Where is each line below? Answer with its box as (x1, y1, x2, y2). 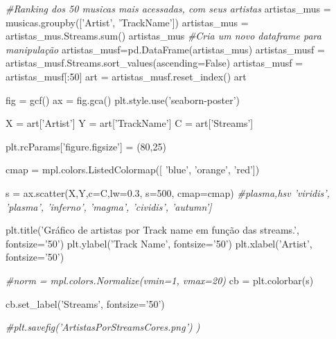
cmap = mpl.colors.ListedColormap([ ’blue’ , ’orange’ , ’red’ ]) (6, 162, 260, 177)
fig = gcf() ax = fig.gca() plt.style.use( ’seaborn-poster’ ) (6, 92, 240, 107)
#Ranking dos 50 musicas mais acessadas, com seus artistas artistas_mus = (6, 1, 331, 15)
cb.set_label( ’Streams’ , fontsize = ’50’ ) (6, 296, 165, 311)
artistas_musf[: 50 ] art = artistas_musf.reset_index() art (6, 69, 247, 83)
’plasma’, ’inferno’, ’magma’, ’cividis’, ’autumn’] (6, 199, 212, 214)
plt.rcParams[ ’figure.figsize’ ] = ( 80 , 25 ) (6, 139, 166, 153)
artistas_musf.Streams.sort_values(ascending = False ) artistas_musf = (6, 55, 303, 70)
